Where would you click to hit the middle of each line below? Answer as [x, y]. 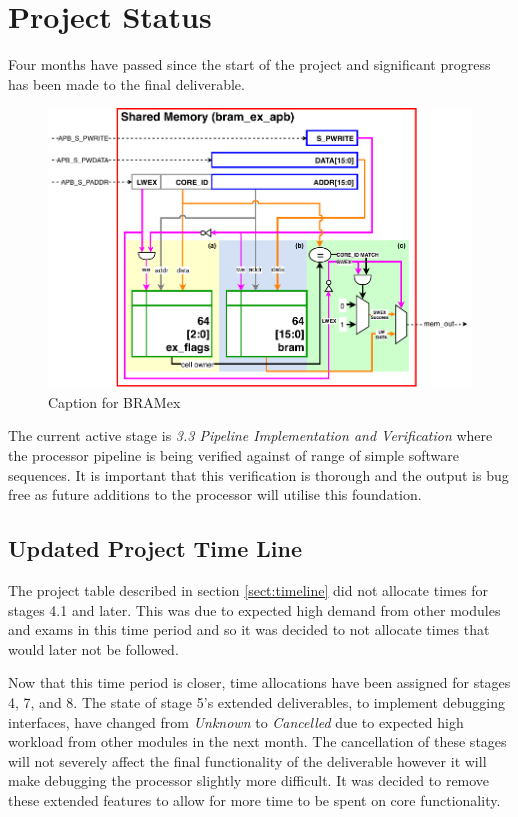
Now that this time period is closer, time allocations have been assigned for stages [259, 682]
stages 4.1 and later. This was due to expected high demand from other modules [254, 609]
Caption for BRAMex [114, 401]
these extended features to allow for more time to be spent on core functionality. [254, 799]
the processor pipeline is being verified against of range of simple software [233, 455]
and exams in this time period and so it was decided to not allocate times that [249, 629]
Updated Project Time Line [155, 548]
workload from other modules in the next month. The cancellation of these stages [257, 741]
